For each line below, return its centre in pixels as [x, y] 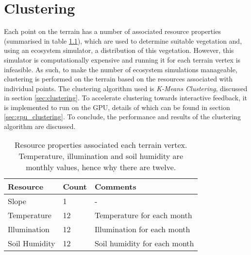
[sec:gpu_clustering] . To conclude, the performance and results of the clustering [122, 117]
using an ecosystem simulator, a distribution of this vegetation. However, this [119, 50]
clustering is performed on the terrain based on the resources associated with [118, 79]
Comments [115, 186]
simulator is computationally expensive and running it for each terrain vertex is [122, 59]
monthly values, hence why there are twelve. [101, 167]
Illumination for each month [142, 229]
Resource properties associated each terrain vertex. [101, 144]
